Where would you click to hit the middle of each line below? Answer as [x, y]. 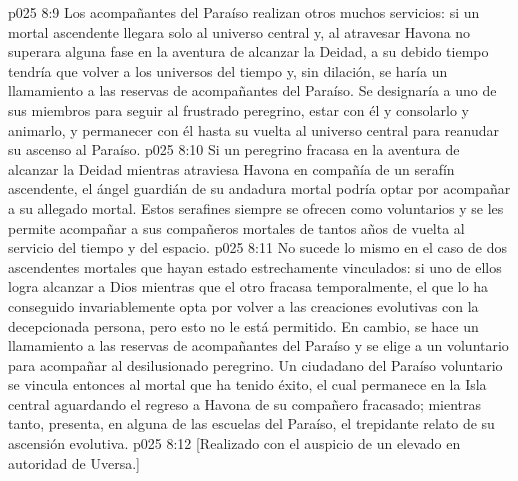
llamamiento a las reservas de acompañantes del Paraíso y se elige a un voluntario [258, 345]
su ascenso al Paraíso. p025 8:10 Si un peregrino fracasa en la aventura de [234, 149]
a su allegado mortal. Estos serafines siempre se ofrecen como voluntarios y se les [256, 207]
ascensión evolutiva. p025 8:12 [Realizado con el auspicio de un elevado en [234, 443]
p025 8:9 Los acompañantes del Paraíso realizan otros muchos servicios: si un [244, 12]
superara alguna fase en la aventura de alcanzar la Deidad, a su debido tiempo [248, 51]
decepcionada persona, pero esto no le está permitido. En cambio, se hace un [243, 325]
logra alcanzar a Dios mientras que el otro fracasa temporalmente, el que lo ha [248, 286]
